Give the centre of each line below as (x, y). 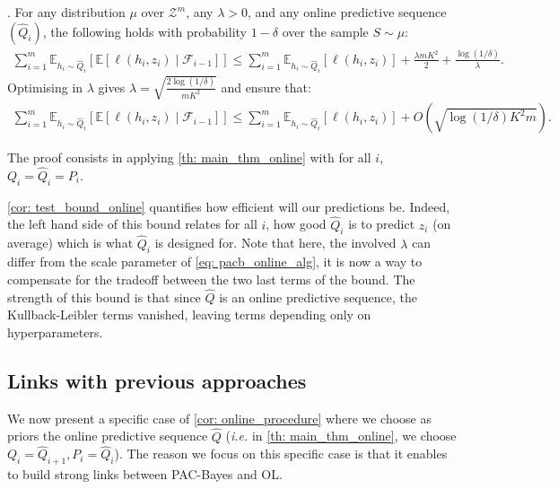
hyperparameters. (55, 332)
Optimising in (45, 87)
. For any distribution (66, 12)
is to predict (382, 224)
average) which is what (70, 243)
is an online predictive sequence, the (318, 297)
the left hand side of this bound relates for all (132, 224)
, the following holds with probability (144, 31)
